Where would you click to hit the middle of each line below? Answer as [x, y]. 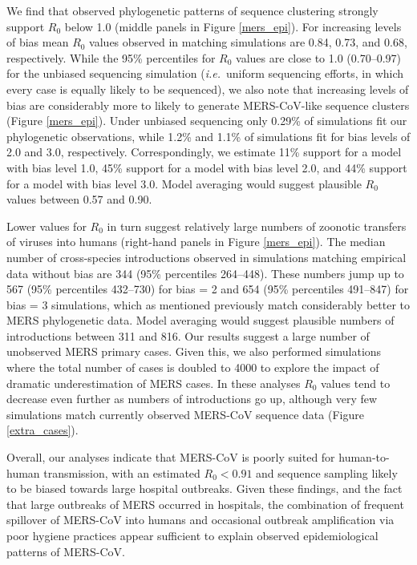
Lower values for [47, 226]
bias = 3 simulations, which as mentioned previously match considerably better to [208, 304]
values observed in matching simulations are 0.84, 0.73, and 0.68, [248, 42]
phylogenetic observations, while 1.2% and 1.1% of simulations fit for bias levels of [208, 136]
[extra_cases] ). [43, 430]
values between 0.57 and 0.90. [79, 199]
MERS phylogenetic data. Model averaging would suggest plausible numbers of [200, 320]
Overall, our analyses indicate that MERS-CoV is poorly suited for [171, 457]
